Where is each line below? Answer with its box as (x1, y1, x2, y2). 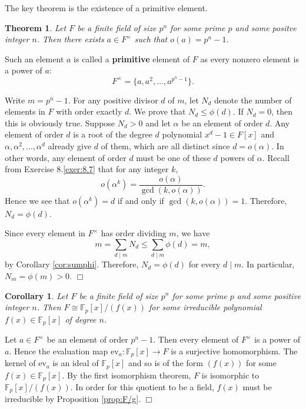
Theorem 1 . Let (5, 21, 66, 33)
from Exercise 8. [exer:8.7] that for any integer (5, 163, 169, 175)
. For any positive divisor (68, 93, 158, 106)
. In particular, (241, 258, 295, 270)
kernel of (5, 357, 36, 369)
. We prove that (129, 105, 186, 118)
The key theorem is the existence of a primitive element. (5, 2, 208, 14)
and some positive (237, 289, 301, 301)
